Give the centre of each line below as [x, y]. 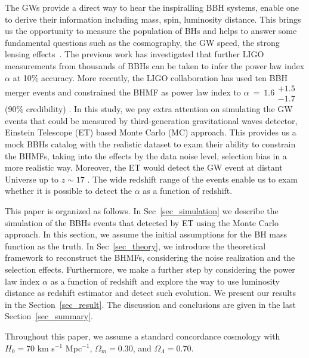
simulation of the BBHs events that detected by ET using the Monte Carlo [142, 222]
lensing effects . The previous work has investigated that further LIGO [135, 54]
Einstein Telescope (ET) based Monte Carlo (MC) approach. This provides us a [151, 132]
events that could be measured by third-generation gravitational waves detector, [151, 120]
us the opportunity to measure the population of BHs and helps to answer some [151, 31]
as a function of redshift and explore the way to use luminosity [165, 281]
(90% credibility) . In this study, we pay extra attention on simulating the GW [149, 109]
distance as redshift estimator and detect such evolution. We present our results [151, 293]
